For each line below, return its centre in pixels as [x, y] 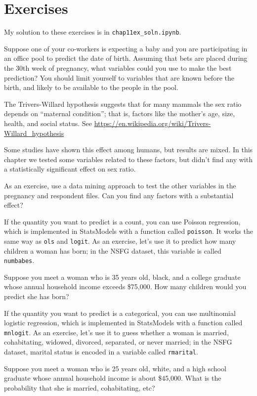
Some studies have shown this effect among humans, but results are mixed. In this [128, 150]
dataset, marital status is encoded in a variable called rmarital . [101, 352]
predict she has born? [37, 296]
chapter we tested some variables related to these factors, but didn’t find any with [128, 159]
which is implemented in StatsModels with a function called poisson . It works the [128, 231]
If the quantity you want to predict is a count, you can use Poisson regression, [122, 221]
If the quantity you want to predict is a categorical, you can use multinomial [120, 313]
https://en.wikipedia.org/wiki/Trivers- [152, 123]
